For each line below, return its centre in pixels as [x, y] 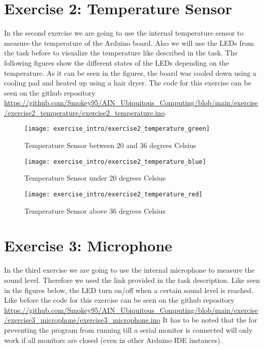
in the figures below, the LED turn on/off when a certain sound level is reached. [129, 290]
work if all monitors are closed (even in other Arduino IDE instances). [113, 340]
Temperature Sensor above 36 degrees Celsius [95, 210]
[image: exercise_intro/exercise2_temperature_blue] [115, 162]
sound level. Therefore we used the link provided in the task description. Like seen [132, 280]
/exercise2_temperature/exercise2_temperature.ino [85, 112]
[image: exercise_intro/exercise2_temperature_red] [113, 194]
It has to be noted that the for [210, 320]
